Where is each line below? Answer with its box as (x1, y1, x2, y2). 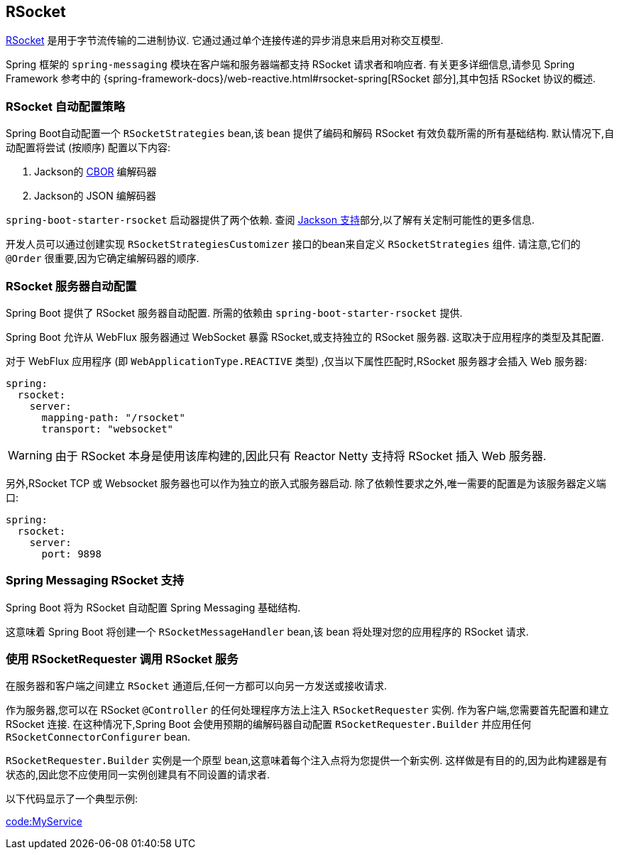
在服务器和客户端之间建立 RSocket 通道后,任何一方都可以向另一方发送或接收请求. (6, 680, 387, 692)
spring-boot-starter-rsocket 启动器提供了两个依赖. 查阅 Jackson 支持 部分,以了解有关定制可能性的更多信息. (6, 214, 535, 227)
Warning (8, 447, 53, 462)
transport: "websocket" (41, 423, 174, 435)
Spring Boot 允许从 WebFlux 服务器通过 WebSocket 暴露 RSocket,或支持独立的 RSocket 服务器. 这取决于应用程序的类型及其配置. (6, 330, 604, 343)
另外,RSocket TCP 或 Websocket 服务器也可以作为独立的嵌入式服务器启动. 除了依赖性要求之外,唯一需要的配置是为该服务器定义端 (6, 476, 606, 489)
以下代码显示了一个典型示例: (6, 793, 138, 805)
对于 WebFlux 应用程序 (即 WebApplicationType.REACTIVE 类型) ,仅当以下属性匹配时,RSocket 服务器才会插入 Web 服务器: (6, 354, 588, 367)
